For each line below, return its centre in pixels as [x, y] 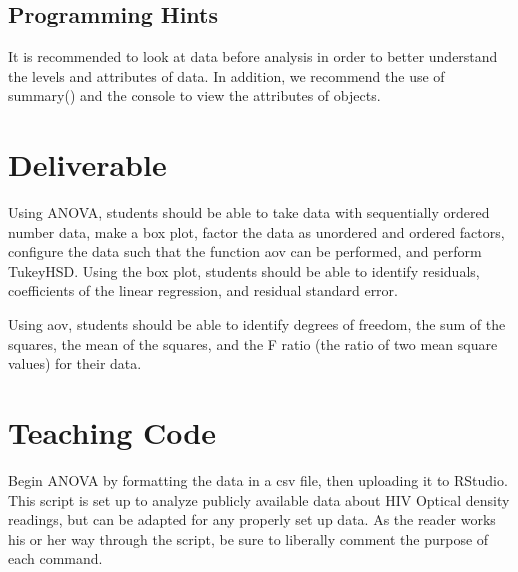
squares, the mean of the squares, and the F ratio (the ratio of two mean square [253, 343]
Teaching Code [112, 432]
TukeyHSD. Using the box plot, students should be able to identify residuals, [244, 270]
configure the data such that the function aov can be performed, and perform [245, 251]
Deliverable [87, 164]
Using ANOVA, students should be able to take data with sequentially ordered [249, 212]
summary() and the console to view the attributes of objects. [194, 95]
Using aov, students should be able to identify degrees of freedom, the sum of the [257, 324]
